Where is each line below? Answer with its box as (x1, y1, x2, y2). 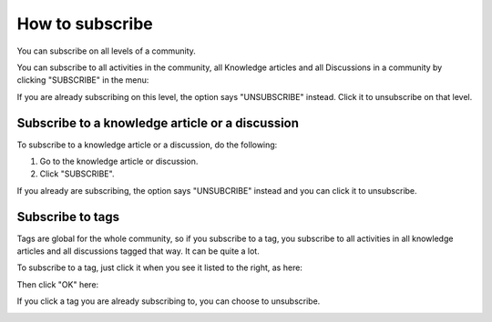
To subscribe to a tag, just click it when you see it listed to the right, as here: (16, 262, 302, 273)
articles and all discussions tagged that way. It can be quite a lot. (16, 246, 260, 257)
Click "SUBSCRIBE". (39, 168, 115, 179)
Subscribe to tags (16, 209, 120, 225)
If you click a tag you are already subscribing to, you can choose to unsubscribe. (16, 296, 321, 307)
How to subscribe (16, 14, 154, 34)
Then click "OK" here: (16, 278, 99, 290)
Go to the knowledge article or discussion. (39, 156, 199, 167)
